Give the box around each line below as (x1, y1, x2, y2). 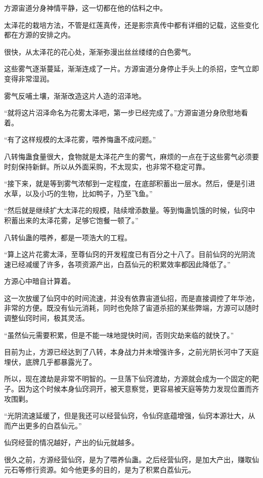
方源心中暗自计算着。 (4, 276, 75, 286)
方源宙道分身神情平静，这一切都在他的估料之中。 (4, 3, 167, 13)
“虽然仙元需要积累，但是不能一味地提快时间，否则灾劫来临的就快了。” (4, 329, 234, 340)
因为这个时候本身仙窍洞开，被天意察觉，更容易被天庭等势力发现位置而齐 (18, 383, 259, 394)
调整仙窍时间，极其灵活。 (4, 313, 89, 323)
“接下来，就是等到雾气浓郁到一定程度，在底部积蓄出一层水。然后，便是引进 (4, 178, 255, 189)
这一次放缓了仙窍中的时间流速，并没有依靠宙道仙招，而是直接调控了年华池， (4, 292, 259, 303)
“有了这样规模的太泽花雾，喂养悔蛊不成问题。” (4, 134, 156, 145)
